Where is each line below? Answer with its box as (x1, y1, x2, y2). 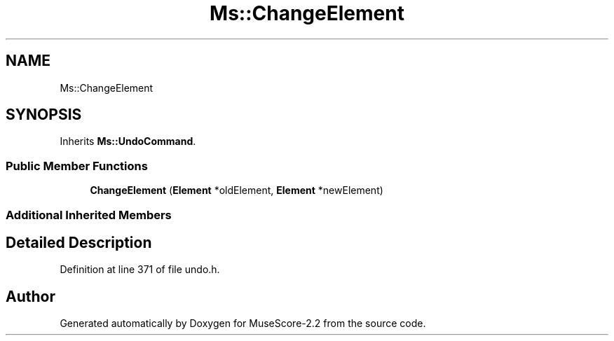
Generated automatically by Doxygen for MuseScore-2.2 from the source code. (60, 317, 426, 330)
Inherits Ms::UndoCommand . (60, 135, 196, 148)
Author (6, 287, 55, 305)
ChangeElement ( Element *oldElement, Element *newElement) (90, 184, 383, 197)
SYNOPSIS (6, 106, 82, 124)
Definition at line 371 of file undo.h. (60, 263, 220, 276)
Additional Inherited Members (6, 207, 172, 222)
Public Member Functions (6, 158, 148, 173)
